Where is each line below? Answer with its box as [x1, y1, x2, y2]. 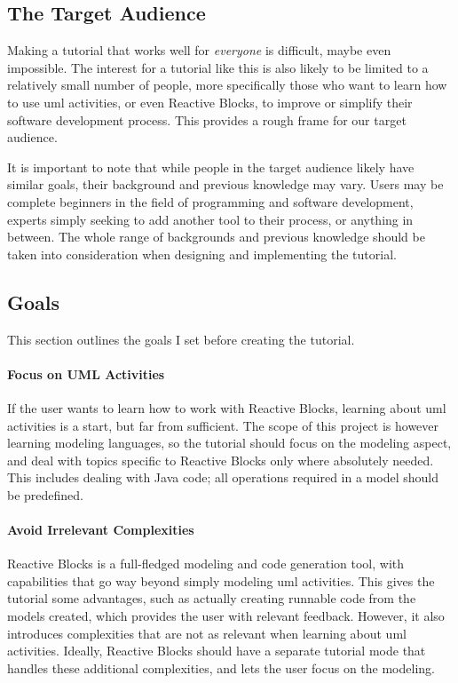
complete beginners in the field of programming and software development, [7, 192, 414, 210]
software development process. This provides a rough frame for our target [7, 110, 407, 129]
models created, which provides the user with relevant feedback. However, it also [7, 607, 445, 625]
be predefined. [7, 485, 84, 504]
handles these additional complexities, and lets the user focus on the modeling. [7, 658, 435, 677]
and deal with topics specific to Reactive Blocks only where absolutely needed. [7, 450, 434, 469]
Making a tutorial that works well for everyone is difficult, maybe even [7, 41, 391, 60]
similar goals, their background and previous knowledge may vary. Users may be [7, 175, 444, 194]
